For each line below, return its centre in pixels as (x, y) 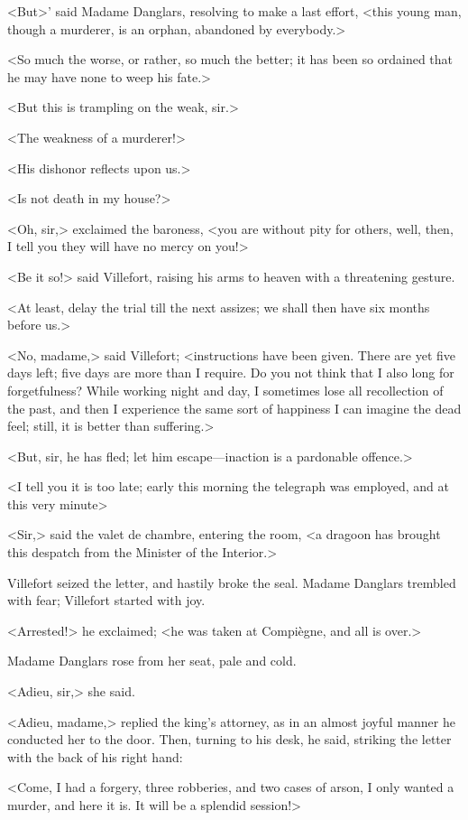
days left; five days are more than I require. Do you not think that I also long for (231, 373)
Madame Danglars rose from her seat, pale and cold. (152, 661)
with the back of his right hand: (95, 756)
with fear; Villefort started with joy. (106, 600)
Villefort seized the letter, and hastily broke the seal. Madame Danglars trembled (232, 582)
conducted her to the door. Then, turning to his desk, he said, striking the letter (229, 739)
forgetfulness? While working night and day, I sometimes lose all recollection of (225, 390)
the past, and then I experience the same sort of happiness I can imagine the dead (234, 408)
